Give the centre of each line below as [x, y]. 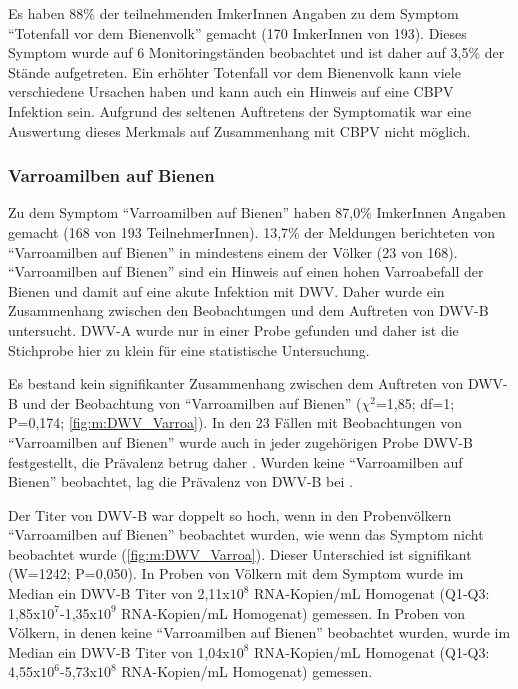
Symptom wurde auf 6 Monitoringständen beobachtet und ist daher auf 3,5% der [256, 52]
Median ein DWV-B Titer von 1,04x [119, 651]
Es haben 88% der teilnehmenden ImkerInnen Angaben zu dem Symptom [233, 13]
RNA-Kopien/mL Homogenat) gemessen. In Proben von [293, 612]
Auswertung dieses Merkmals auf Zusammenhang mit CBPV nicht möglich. [239, 130]
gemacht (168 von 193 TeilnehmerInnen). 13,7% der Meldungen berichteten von [252, 231]
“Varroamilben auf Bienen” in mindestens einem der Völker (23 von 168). [233, 251]
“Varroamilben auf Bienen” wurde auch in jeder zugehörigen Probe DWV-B [240, 441]
